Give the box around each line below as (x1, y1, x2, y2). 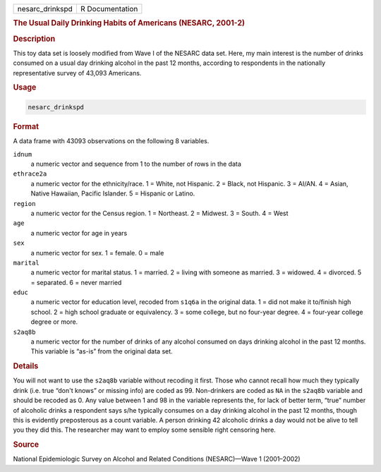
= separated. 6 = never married (30, 278, 122, 286)
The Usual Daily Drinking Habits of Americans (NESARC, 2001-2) (13, 18, 246, 28)
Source (13, 440, 40, 449)
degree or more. (30, 317, 78, 326)
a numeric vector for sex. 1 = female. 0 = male (30, 248, 164, 257)
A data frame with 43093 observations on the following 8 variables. (13, 137, 210, 145)
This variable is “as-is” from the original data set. (30, 347, 173, 356)
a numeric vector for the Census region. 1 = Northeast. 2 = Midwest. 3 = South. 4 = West (30, 209, 289, 217)
